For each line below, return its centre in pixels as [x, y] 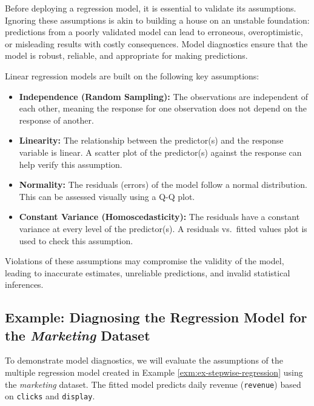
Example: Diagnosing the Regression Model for [156, 317]
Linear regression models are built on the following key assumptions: [132, 75]
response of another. [56, 120]
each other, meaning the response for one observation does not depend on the [163, 108]
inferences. [24, 285]
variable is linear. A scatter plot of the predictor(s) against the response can [160, 152]
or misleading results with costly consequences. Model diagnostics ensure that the [156, 43]
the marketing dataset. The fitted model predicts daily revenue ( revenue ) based [153, 384]
